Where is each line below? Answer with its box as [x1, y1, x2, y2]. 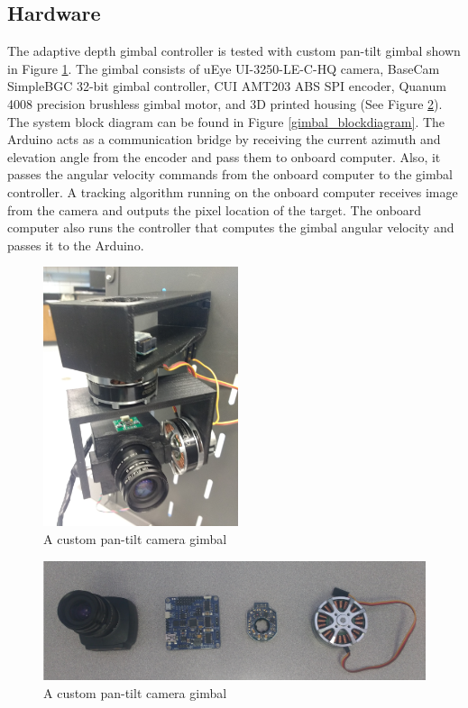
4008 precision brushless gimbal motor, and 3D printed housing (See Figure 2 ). [7, 94, 443, 113]
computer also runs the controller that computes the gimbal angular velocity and [7, 218, 454, 237]
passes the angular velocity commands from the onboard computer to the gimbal [7, 165, 453, 184]
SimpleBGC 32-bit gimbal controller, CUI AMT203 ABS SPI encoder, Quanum [7, 77, 446, 95]
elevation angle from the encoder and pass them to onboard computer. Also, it [7, 147, 441, 166]
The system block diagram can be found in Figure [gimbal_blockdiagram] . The [7, 112, 445, 131]
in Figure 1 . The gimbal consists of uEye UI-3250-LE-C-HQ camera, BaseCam [7, 59, 440, 77]
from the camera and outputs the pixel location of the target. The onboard [7, 200, 422, 219]
